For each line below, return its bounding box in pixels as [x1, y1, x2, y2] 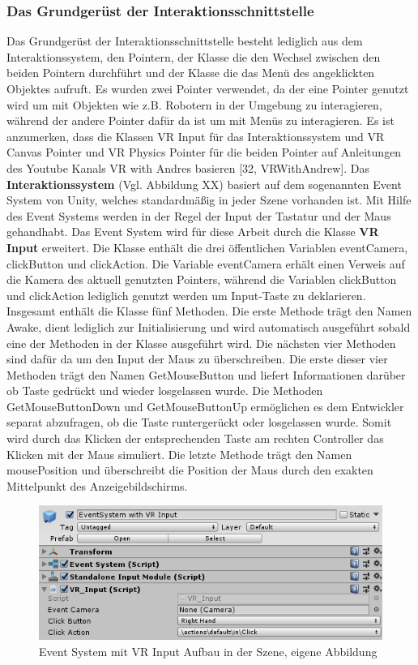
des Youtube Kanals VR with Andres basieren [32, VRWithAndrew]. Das [6, 159, 369, 176]
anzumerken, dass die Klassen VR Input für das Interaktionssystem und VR [6, 127, 385, 144]
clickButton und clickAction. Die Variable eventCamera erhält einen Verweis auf [6, 255, 405, 272]
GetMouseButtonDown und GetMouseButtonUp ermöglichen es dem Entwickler [6, 397, 404, 414]
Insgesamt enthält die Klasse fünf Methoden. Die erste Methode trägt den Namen [6, 302, 412, 320]
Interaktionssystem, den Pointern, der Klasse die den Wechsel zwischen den [6, 48, 381, 65]
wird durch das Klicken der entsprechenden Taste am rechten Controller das [6, 430, 384, 447]
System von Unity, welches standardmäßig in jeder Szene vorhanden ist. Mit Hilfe [6, 191, 412, 208]
